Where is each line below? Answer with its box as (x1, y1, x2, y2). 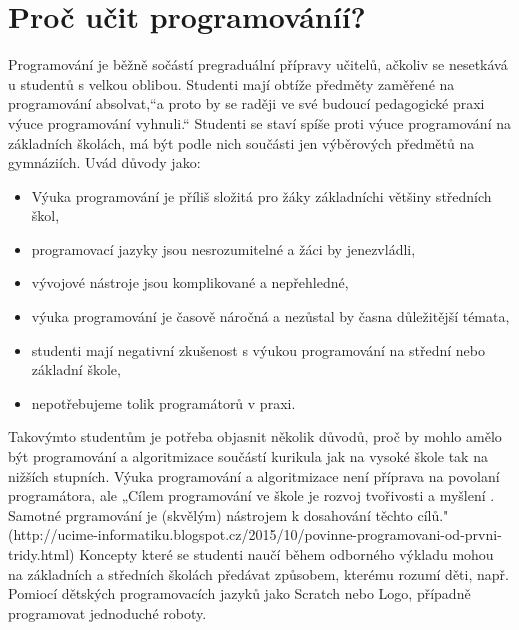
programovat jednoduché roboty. (8, 602, 207, 623)
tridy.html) (8, 544, 75, 564)
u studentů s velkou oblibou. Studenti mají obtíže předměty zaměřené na (8, 73, 455, 94)
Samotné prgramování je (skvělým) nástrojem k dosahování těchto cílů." (8, 504, 449, 525)
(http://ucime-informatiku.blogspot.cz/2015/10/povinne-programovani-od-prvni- (8, 524, 502, 545)
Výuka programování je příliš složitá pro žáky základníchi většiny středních (31, 185, 492, 206)
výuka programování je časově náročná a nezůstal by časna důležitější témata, (31, 306, 510, 327)
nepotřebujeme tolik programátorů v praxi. (31, 392, 296, 413)
